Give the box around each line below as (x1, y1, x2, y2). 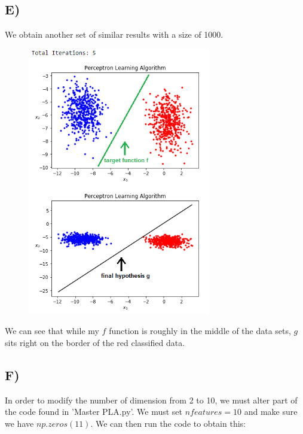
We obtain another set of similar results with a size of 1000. (5, 28, 224, 41)
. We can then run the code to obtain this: (90, 417, 246, 429)
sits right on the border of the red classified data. (5, 336, 185, 348)
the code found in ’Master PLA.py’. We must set (5, 405, 182, 418)
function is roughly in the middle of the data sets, (109, 324, 291, 337)
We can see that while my (5, 324, 99, 337)
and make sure (244, 405, 298, 418)
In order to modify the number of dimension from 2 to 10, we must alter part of (5, 393, 298, 406)
